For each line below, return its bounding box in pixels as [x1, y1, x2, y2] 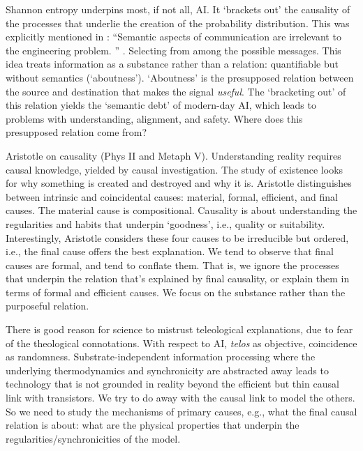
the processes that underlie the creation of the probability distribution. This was [6, 15, 350, 30]
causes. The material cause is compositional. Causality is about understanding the [6, 203, 357, 217]
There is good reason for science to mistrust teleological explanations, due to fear [6, 322, 353, 337]
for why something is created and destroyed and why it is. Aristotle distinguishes [6, 176, 352, 190]
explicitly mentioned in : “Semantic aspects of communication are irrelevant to [6, 29, 341, 44]
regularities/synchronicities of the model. [6, 431, 181, 445]
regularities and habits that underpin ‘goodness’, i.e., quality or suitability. [6, 216, 325, 231]
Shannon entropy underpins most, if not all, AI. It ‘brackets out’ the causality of [6, 2, 350, 16]
